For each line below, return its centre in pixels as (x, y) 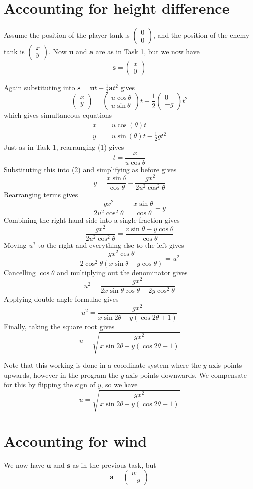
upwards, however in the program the (61, 374)
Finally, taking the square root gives (59, 327)
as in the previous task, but (114, 464)
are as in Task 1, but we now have (147, 52)
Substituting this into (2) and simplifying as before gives (90, 169)
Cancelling (20, 272)
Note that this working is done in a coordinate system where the (103, 365)
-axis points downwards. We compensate (185, 374)
